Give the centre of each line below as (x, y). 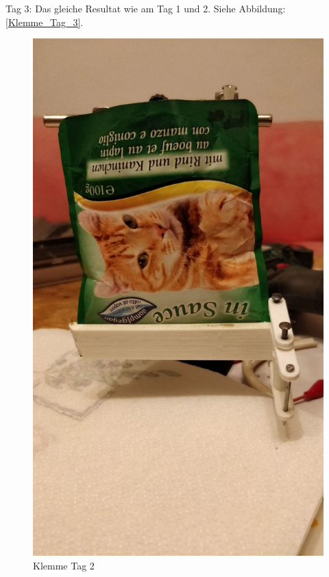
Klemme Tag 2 (64, 565)
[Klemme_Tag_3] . (45, 22)
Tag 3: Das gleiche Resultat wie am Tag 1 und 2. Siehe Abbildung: (146, 8)
